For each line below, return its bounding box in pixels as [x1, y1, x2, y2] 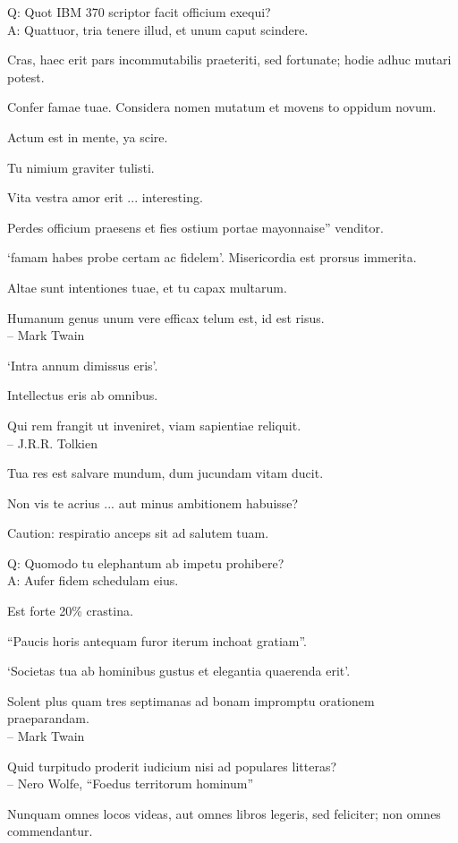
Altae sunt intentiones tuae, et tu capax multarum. [7, 277, 287, 296]
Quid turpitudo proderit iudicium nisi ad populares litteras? [7, 756, 337, 775]
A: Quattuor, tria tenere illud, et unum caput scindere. [7, 20, 309, 38]
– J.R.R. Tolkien [7, 433, 98, 452]
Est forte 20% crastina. [7, 601, 133, 620]
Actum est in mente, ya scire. [7, 127, 168, 146]
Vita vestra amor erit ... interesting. [7, 188, 203, 207]
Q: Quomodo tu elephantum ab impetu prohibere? [7, 553, 284, 572]
